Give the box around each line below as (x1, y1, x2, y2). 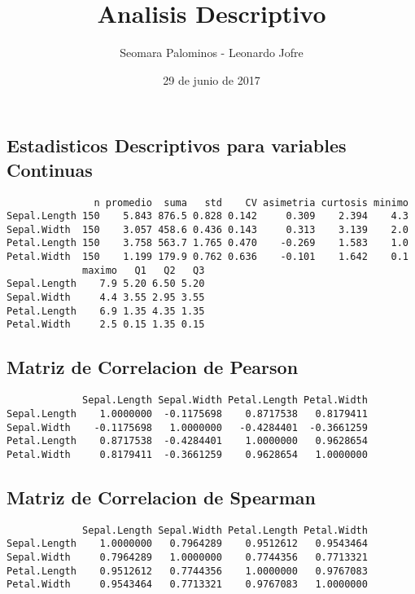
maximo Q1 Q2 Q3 (82, 264, 205, 276)
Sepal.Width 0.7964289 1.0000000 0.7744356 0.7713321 (7, 552, 368, 564)
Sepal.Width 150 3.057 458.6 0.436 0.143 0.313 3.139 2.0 (7, 223, 408, 235)
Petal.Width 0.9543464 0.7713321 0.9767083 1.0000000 (7, 579, 368, 591)
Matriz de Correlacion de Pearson (7, 354, 299, 380)
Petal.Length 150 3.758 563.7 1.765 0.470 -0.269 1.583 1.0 (7, 237, 408, 249)
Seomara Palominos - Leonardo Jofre (120, 44, 304, 61)
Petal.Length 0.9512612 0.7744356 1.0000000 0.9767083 (7, 565, 368, 577)
